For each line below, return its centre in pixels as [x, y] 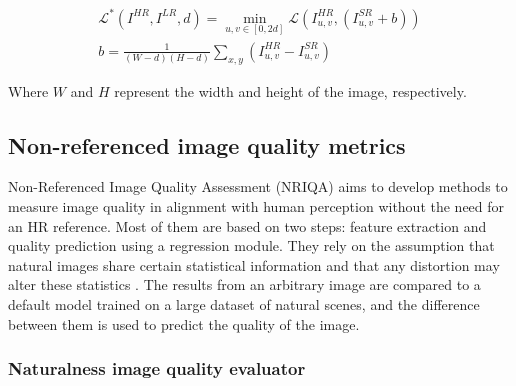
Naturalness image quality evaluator [157, 368]
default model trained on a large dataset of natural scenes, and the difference [244, 303]
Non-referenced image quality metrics [207, 144]
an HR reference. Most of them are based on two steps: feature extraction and [247, 225]
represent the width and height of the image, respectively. [290, 90]
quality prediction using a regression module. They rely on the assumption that [251, 245]
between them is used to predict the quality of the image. [184, 323]
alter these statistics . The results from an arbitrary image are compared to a [244, 284]
